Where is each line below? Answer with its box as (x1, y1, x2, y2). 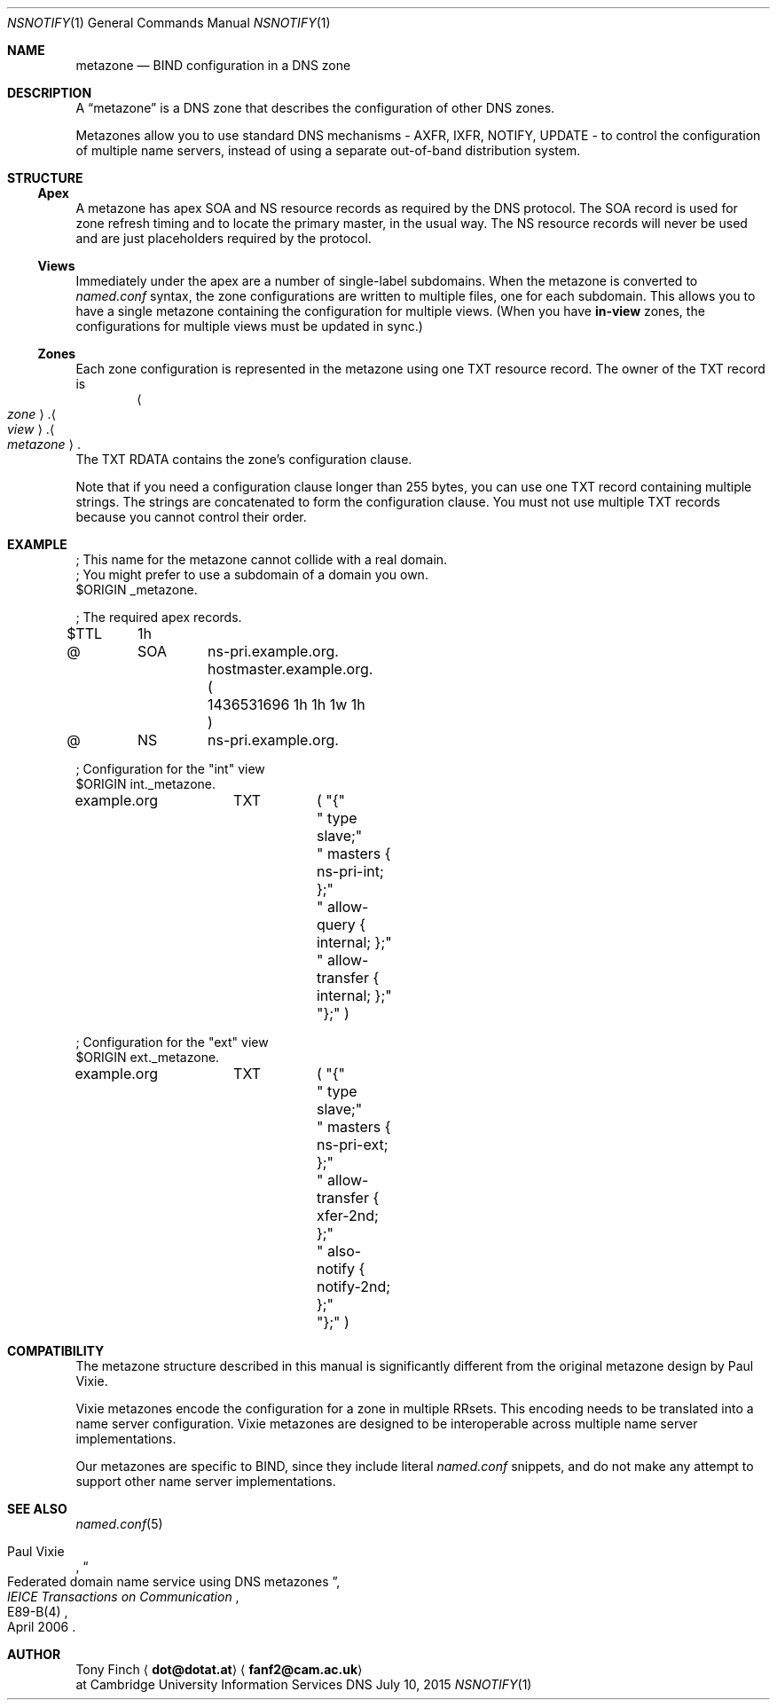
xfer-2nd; (316, 1207, 379, 1224)
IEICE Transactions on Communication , (7, 1589, 239, 1604)
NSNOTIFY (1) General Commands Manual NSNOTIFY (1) (7, 15, 331, 30)
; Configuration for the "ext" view (75, 1034, 269, 1050)
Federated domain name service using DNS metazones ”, (7, 1574, 341, 1589)
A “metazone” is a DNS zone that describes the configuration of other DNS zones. (75, 100, 555, 115)
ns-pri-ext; (316, 1136, 388, 1153)
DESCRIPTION (7, 85, 92, 100)
